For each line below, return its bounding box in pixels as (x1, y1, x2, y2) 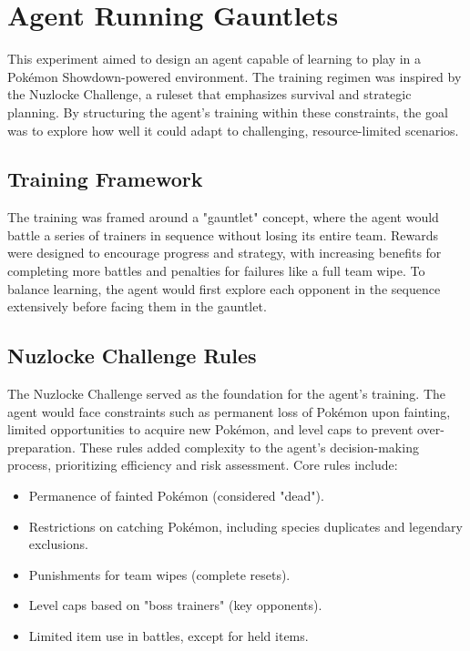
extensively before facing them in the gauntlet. (7, 297, 267, 316)
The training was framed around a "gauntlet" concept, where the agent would (7, 208, 439, 227)
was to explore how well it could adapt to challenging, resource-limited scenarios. (7, 120, 459, 139)
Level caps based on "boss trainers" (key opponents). (28, 595, 322, 615)
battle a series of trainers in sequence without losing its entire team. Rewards (7, 225, 438, 244)
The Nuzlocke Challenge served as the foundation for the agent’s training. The (7, 384, 446, 403)
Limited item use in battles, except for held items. (28, 626, 309, 645)
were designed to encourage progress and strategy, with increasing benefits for (7, 243, 442, 262)
